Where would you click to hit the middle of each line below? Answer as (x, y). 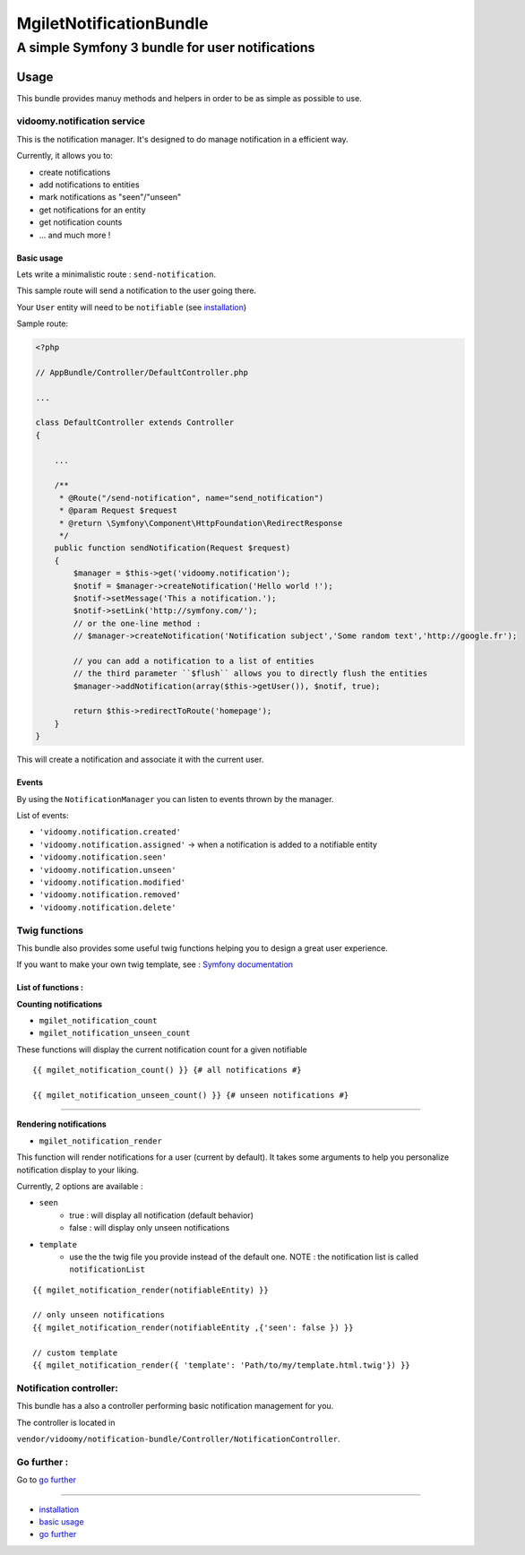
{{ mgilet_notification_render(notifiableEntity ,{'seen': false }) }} (193, 1327)
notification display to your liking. (77, 1170)
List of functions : (50, 988)
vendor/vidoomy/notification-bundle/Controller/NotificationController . (178, 1438)
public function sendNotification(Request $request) (172, 548)
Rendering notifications (61, 1124)
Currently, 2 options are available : (80, 1186)
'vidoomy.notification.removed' (110, 895)
